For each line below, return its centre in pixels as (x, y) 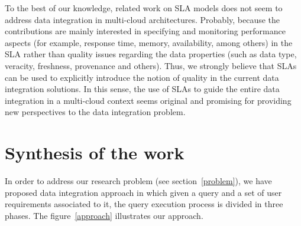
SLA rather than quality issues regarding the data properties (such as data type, (151, 54)
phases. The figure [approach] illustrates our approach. (104, 215)
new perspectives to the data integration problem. (95, 112)
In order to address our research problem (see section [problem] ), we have (138, 181)
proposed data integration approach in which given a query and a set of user (143, 192)
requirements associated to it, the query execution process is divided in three (144, 204)
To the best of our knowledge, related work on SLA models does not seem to (144, 8)
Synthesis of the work (95, 153)
